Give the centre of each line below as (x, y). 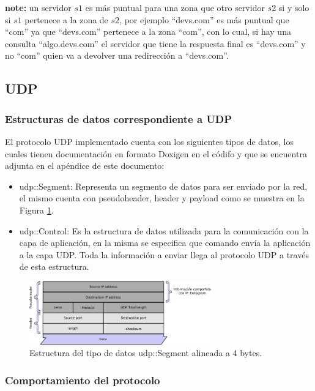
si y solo (294, 7)
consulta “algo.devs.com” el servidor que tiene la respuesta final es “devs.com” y (155, 43)
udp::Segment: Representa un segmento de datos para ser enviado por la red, (163, 186)
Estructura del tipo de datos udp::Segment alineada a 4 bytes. (146, 353)
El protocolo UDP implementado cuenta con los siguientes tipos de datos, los (150, 141)
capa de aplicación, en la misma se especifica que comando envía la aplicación (165, 243)
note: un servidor (38, 7)
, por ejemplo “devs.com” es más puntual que (204, 19)
